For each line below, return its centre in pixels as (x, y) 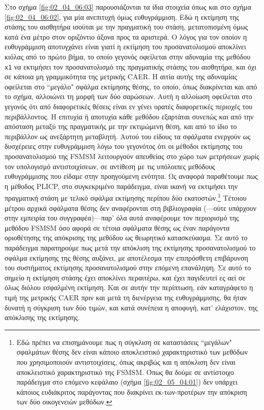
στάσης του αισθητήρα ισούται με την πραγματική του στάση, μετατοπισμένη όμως (126, 27)
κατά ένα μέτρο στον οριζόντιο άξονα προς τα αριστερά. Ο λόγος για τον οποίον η (126, 36)
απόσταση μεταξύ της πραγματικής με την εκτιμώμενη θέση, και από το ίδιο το (121, 126)
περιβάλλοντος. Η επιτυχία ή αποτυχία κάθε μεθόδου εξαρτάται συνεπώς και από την (129, 116)
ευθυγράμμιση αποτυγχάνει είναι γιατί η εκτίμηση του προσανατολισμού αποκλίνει (125, 46)
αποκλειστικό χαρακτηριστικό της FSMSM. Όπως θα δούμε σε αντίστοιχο (125, 372)
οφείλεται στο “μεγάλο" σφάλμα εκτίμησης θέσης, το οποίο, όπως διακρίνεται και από (131, 86)
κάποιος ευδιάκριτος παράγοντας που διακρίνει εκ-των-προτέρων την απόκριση (132, 391)
